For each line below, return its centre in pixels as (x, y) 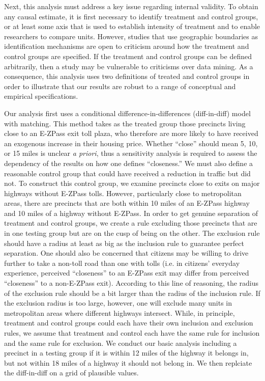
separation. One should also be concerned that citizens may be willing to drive (126, 253)
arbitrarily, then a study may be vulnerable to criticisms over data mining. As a (129, 66)
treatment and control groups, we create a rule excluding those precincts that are (131, 223)
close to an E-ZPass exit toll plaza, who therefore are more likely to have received (131, 133)
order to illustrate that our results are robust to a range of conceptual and (120, 86)
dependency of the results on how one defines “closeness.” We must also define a (129, 163)
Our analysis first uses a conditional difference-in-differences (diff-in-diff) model (127, 113)
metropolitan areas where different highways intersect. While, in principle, (120, 312)
